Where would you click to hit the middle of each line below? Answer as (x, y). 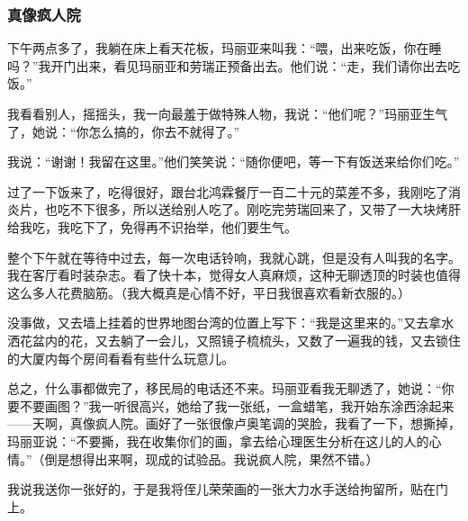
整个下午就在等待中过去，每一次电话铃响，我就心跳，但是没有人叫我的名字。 (234, 257)
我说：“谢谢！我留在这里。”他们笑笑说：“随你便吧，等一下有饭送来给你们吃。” (234, 162)
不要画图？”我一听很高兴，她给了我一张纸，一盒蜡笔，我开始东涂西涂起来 (237, 405)
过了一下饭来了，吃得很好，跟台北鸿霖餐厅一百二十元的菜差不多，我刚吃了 (228, 191)
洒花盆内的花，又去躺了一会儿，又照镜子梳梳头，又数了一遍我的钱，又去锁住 (234, 340)
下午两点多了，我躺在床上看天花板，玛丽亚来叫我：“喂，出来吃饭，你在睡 (225, 48)
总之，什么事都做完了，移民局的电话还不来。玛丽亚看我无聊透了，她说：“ (225, 388)
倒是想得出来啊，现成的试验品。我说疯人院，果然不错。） (211, 458)
